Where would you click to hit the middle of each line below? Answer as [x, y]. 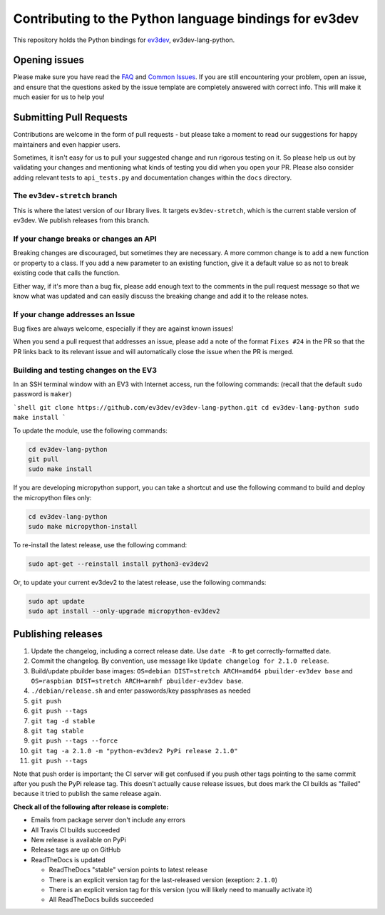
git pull [43, 459]
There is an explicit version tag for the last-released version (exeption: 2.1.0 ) [163, 879]
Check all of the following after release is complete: [91, 807]
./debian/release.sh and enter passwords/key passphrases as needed [141, 691]
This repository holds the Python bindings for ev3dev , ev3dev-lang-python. [124, 40]
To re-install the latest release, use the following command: [100, 545]
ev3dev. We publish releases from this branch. [81, 220]
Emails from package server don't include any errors [108, 820]
